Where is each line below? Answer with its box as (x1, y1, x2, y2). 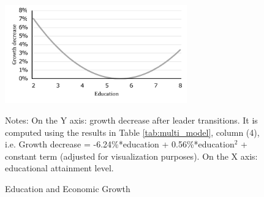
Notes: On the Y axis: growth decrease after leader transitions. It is (5, 113, 258, 126)
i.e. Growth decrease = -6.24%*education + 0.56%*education (5, 138, 235, 151)
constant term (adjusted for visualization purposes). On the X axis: (5, 149, 258, 162)
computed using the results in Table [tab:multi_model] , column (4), (5, 125, 260, 138)
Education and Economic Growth (5, 182, 130, 195)
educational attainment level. (5, 162, 114, 174)
